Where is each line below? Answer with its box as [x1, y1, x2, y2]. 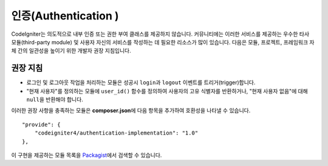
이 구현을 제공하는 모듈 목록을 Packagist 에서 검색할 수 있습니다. [11, 151, 162, 159]
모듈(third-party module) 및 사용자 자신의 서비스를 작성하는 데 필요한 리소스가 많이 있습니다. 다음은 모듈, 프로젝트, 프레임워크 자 [11, 38, 315, 45]
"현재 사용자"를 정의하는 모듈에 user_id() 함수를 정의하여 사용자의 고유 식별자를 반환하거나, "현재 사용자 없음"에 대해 [26, 87, 308, 95]
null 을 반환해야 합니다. [26, 96, 83, 103]
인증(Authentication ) [11, 9, 119, 22]
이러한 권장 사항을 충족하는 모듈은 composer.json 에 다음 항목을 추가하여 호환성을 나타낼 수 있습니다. [11, 107, 251, 115]
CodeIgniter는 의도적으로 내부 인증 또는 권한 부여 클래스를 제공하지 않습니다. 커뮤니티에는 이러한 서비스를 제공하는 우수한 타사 [11, 30, 310, 38]
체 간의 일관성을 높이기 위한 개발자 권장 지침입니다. [11, 47, 131, 55]
